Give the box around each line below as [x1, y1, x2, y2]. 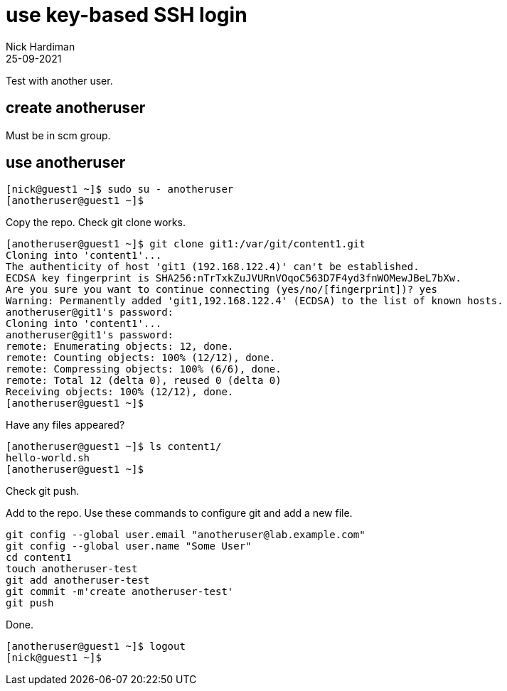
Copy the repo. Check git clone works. [6, 216, 186, 229]
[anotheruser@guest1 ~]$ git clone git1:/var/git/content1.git [6, 238, 365, 250]
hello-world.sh [6, 452, 90, 464]
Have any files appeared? [6, 419, 125, 432]
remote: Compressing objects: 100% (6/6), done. [6, 363, 282, 375]
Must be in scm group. [6, 129, 111, 141]
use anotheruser [6, 154, 126, 172]
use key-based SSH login [6, 3, 247, 27]
